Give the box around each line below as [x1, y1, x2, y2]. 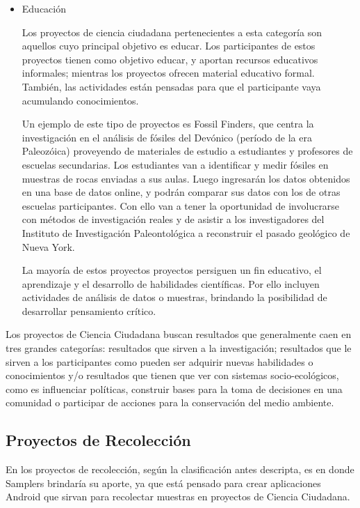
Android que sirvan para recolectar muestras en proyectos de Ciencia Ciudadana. [6, 489, 350, 504]
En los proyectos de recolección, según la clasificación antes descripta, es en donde [6, 462, 354, 477]
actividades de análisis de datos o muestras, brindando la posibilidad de [22, 290, 327, 305]
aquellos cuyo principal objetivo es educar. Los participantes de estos [22, 38, 316, 53]
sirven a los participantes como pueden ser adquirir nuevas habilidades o [6, 354, 313, 369]
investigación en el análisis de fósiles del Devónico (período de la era [22, 130, 312, 144]
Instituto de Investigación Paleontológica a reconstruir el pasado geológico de [22, 225, 350, 240]
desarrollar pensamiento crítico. [22, 303, 156, 318]
